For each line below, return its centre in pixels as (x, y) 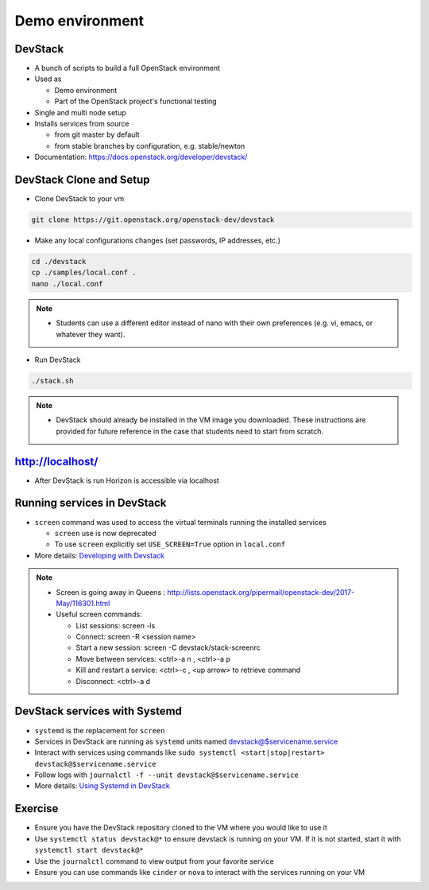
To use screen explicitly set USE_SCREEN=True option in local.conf (170, 544)
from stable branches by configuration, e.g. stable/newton (150, 146)
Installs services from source (82, 124)
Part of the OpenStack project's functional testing (136, 101)
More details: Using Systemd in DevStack (102, 786)
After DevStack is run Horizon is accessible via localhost (127, 480)
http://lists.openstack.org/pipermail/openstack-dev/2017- (261, 592)
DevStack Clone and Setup (82, 180)
